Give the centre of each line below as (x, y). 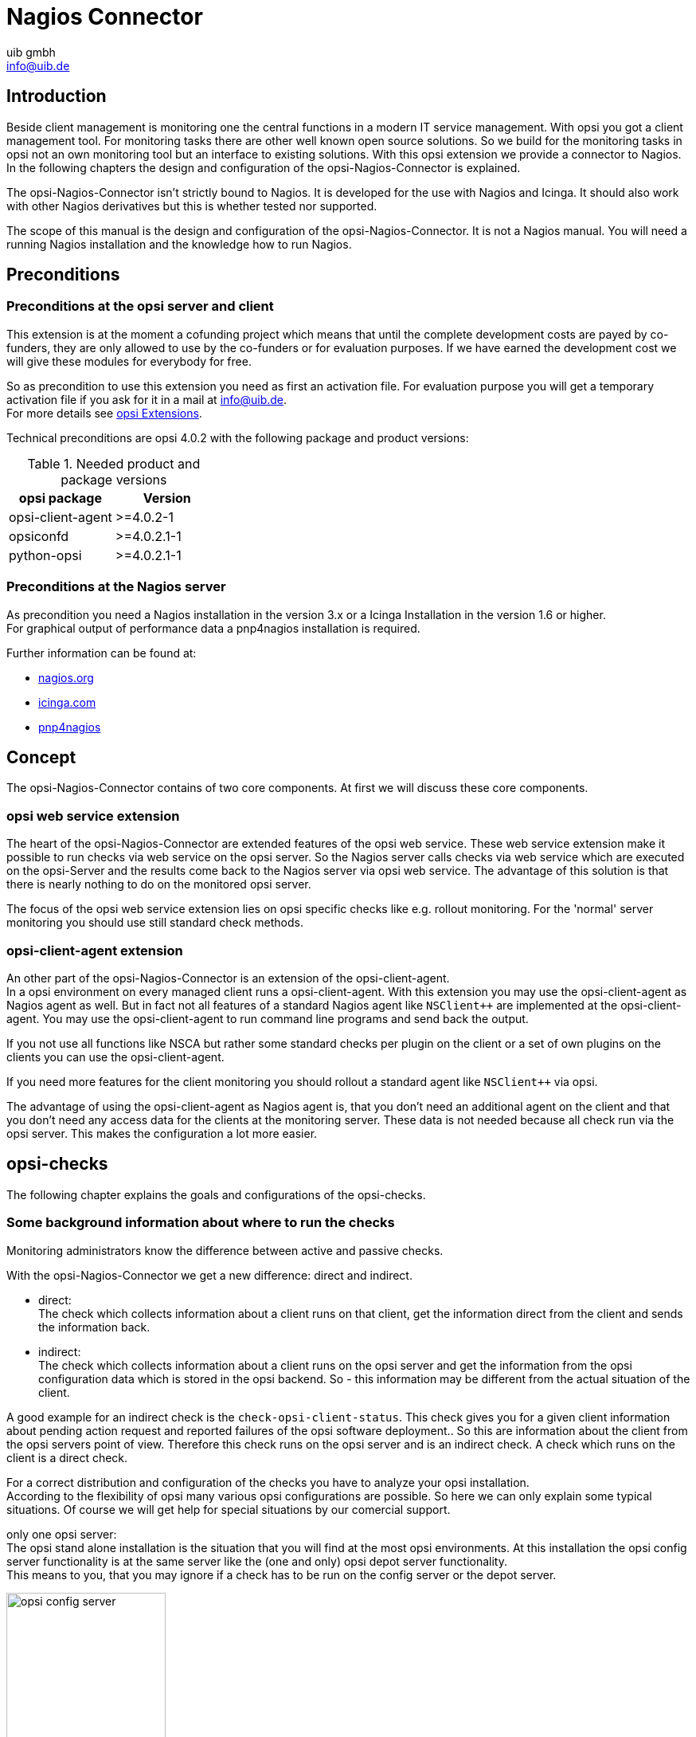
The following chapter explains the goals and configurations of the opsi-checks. (216, 1194)
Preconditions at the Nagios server (116, 587)
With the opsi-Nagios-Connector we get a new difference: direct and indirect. (209, 1275)
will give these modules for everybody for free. (129, 361)
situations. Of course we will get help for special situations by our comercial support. (229, 1509)
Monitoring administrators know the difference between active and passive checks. (225, 1250)
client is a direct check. (67, 1457)
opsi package (60, 498)
